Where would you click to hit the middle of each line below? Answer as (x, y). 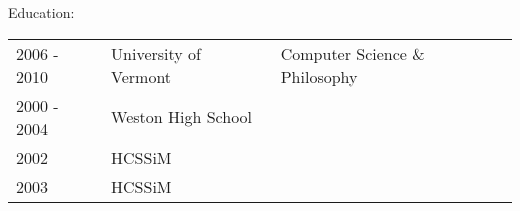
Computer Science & (352, 53)
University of (156, 53)
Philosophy (319, 76)
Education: (41, 12)
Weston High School (182, 117)
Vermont (141, 76)
